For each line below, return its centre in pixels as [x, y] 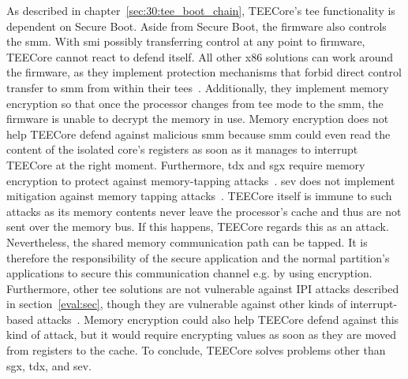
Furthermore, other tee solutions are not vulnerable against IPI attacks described [203, 288]
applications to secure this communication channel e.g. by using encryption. [189, 273]
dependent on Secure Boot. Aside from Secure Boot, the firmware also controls [197, 26]
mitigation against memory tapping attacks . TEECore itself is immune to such [199, 196]
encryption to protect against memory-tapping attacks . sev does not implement [201, 180]
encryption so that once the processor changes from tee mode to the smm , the [195, 103]
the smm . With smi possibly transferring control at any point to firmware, [186, 41]
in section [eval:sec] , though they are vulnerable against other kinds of [176, 304]
